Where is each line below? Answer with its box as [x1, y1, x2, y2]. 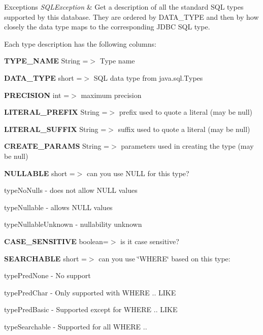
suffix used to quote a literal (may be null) [118, 123, 250, 134]
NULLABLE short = [4, 167, 75, 178]
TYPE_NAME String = [4, 55, 88, 66]
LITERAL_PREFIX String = [4, 107, 108, 117]
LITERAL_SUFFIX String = [4, 123, 107, 134]
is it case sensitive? [120, 236, 179, 246]
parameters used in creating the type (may [121, 141, 254, 151]
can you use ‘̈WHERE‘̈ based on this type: [98, 253, 231, 263]
